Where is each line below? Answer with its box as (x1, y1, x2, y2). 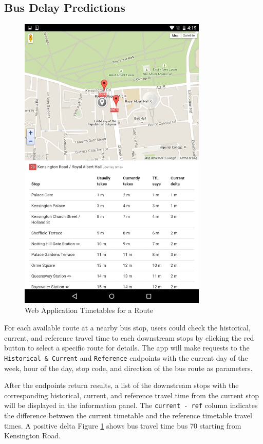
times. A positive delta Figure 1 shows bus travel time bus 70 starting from (4, 420, 241, 431)
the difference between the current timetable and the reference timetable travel (4, 410, 252, 420)
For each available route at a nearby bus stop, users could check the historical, (4, 322, 251, 333)
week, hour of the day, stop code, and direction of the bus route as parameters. (4, 362, 253, 373)
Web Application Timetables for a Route (25, 305, 153, 316)
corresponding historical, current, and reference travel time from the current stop (4, 390, 259, 400)
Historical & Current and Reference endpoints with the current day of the (4, 352, 248, 363)
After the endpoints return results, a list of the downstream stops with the (4, 380, 239, 391)
